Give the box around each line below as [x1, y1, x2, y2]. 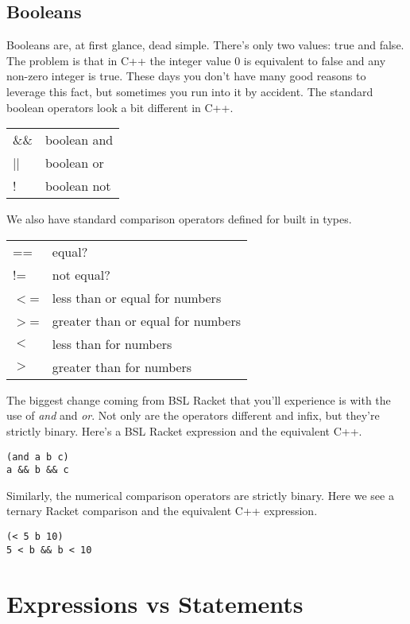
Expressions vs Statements [6, 587, 304, 619]
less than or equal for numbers [52, 288, 222, 307]
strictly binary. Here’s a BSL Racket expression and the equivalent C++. [6, 422, 362, 439]
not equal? [52, 265, 110, 284]
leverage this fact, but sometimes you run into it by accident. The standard [6, 83, 373, 99]
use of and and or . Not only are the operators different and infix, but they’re [6, 407, 380, 424]
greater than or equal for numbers [52, 311, 241, 330]
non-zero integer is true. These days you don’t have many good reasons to [6, 68, 366, 84]
